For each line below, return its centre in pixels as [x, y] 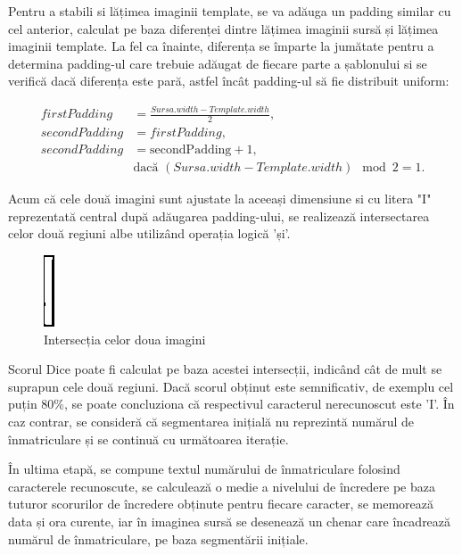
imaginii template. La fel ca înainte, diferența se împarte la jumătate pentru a [221, 46]
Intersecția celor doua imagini [125, 339]
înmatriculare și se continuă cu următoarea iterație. [148, 439]
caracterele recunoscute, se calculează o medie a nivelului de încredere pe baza [222, 486]
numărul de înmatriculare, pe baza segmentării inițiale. [158, 538]
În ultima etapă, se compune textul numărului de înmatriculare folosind [204, 469]
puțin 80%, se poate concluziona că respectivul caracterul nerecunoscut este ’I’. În [231, 404]
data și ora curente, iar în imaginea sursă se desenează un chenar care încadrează [230, 521]
